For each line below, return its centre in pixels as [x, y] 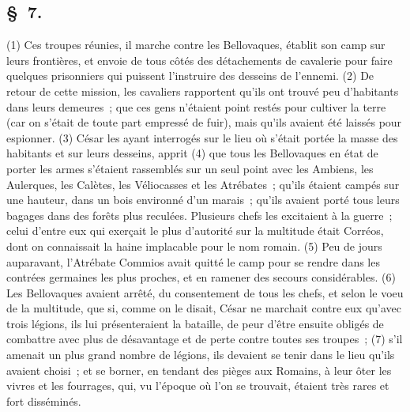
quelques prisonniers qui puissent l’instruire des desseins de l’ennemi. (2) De [190, 76]
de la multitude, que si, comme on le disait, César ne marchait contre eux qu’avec [204, 308]
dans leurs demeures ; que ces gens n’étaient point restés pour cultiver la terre [196, 106]
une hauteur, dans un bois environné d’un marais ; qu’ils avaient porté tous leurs [203, 200]
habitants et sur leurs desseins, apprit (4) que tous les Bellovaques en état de [192, 153]
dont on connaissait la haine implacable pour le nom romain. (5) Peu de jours [194, 246]
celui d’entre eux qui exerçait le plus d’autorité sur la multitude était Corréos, [195, 231]
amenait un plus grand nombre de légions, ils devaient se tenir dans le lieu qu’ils [201, 355]
